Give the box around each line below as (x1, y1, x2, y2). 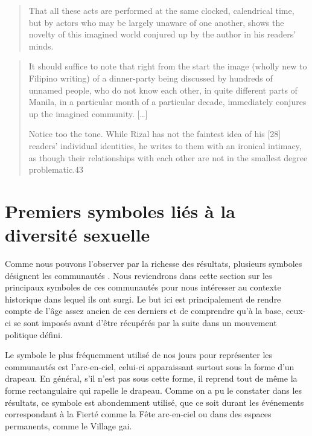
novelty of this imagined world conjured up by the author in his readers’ (28, 28, 296, 40)
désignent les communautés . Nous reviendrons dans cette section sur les (5, 269, 272, 281)
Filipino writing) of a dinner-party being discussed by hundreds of (28, 71, 273, 84)
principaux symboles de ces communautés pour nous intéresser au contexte (5, 281, 281, 293)
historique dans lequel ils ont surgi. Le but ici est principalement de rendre (5, 292, 281, 305)
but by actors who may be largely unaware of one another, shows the (28, 16, 284, 28)
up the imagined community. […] (28, 107, 148, 120)
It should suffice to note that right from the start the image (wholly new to (28, 60, 307, 72)
